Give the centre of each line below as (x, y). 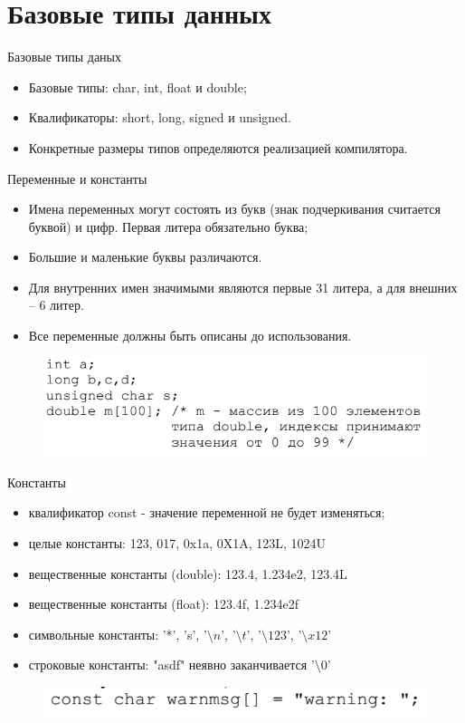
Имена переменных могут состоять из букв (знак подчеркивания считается (234, 209)
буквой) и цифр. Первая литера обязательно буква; (168, 226)
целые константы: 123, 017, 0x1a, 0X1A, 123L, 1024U (177, 542)
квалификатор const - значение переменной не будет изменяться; (207, 512)
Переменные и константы (77, 178)
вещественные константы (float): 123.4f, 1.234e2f (163, 604)
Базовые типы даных (64, 57)
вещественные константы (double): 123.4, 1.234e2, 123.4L (188, 573)
